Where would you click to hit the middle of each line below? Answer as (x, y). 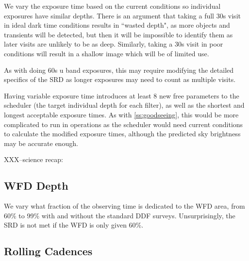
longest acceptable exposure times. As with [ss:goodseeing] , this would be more (121, 114)
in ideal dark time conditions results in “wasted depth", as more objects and (117, 25)
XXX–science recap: (33, 159)
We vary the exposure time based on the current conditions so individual (112, 6)
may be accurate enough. (41, 143)
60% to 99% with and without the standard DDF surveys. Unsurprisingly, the (120, 215)
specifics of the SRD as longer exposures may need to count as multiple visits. (120, 79)
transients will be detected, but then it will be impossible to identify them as (118, 34)
